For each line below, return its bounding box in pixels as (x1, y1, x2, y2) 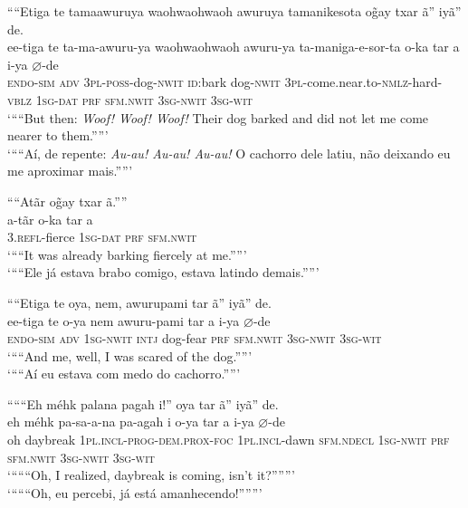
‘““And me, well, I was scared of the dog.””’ (7, 346, 253, 365)
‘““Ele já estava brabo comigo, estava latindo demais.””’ (7, 263, 320, 282)
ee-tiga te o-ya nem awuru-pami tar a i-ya (7, 311, 240, 330)
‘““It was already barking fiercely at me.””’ (7, 244, 247, 264)
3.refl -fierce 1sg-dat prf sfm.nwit (7, 227, 197, 246)
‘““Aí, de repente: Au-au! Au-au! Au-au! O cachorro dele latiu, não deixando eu (7, 143, 451, 162)
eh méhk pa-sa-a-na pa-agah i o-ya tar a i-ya (7, 412, 254, 431)
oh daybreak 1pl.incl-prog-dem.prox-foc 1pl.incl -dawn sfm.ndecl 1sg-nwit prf (7, 430, 450, 449)
